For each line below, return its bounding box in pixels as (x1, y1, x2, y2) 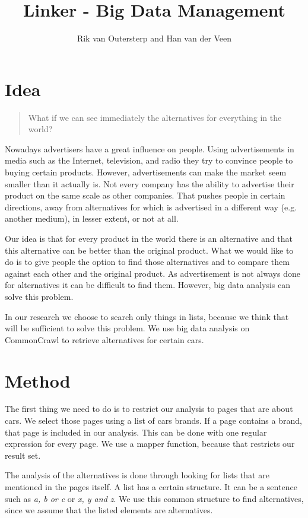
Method (5, 368, 71, 392)
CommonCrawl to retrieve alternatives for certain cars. (5, 333, 204, 346)
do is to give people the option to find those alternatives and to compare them (5, 255, 290, 268)
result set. (5, 449, 41, 461)
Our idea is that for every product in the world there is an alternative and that (5, 232, 293, 244)
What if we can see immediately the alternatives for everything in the (28, 111, 282, 123)
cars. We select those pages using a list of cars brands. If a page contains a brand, (5, 414, 302, 427)
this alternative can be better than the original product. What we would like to (5, 244, 294, 256)
